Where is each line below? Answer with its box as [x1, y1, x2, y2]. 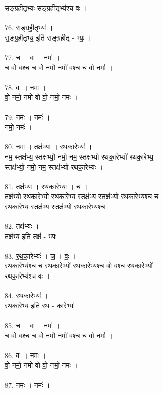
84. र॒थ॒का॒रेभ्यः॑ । [5, 290, 48, 301]
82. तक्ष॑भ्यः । [5, 221, 39, 231]
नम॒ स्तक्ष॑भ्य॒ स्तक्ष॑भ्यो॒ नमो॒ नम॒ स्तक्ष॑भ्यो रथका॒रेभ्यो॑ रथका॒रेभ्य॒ [5, 151, 154, 162]
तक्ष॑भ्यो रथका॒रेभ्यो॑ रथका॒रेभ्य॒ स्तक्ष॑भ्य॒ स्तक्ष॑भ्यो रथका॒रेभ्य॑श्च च [5, 191, 159, 202]
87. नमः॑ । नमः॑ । [5, 379, 50, 390]
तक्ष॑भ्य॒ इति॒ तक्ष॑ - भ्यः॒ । [5, 230, 64, 241]
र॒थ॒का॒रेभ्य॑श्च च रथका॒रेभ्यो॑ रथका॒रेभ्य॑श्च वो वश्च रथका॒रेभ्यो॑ [5, 260, 153, 271]
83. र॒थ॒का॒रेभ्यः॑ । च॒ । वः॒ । [5, 250, 77, 261]
